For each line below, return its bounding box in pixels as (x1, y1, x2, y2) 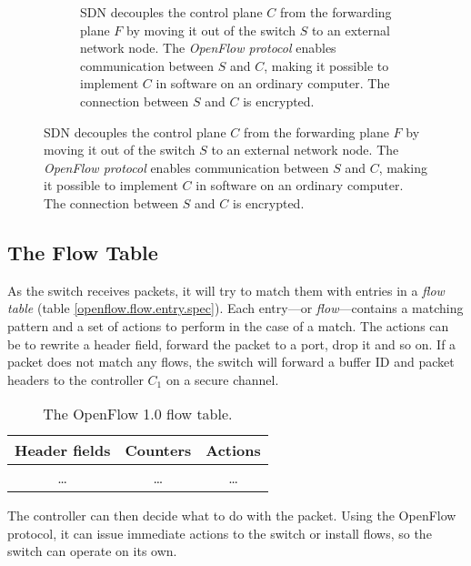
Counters (125, 440, 192, 461)
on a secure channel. (165, 369, 279, 389)
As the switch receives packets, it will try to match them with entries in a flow (7, 280, 445, 299)
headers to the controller (7, 369, 144, 389)
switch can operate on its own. (7, 541, 177, 561)
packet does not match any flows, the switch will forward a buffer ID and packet (7, 352, 455, 371)
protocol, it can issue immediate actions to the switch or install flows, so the (7, 523, 432, 542)
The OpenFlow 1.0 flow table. (43, 403, 233, 425)
